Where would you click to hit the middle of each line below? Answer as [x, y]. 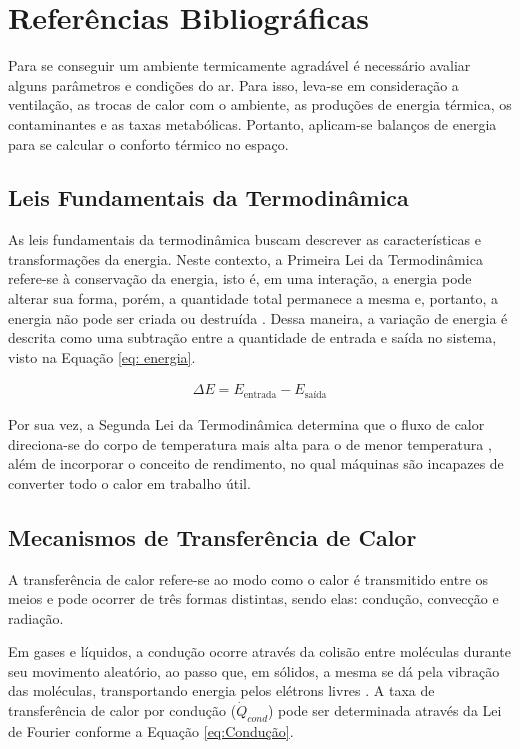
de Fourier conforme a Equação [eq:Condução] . [151, 730]
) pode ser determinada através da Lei [385, 710]
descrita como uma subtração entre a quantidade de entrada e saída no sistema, [252, 337]
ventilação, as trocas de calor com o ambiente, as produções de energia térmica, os [260, 104]
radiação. [36, 617]
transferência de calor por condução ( [122, 710]
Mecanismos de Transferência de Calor [212, 536]
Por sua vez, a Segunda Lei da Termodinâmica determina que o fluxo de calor [246, 423]
